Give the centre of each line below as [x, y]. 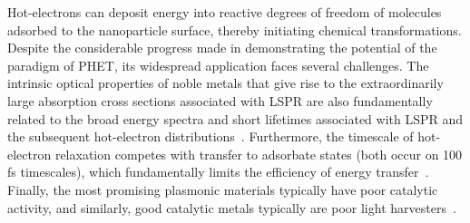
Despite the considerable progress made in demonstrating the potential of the [222, 48]
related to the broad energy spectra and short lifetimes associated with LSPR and [235, 118]
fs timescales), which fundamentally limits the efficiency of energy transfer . [218, 172]
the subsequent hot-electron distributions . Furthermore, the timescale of [211, 136]
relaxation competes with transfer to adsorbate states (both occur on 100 [259, 154]
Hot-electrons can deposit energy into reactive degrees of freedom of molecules [225, 12]
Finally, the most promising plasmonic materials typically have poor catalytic [223, 189]
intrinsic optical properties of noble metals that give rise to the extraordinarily [225, 83]
